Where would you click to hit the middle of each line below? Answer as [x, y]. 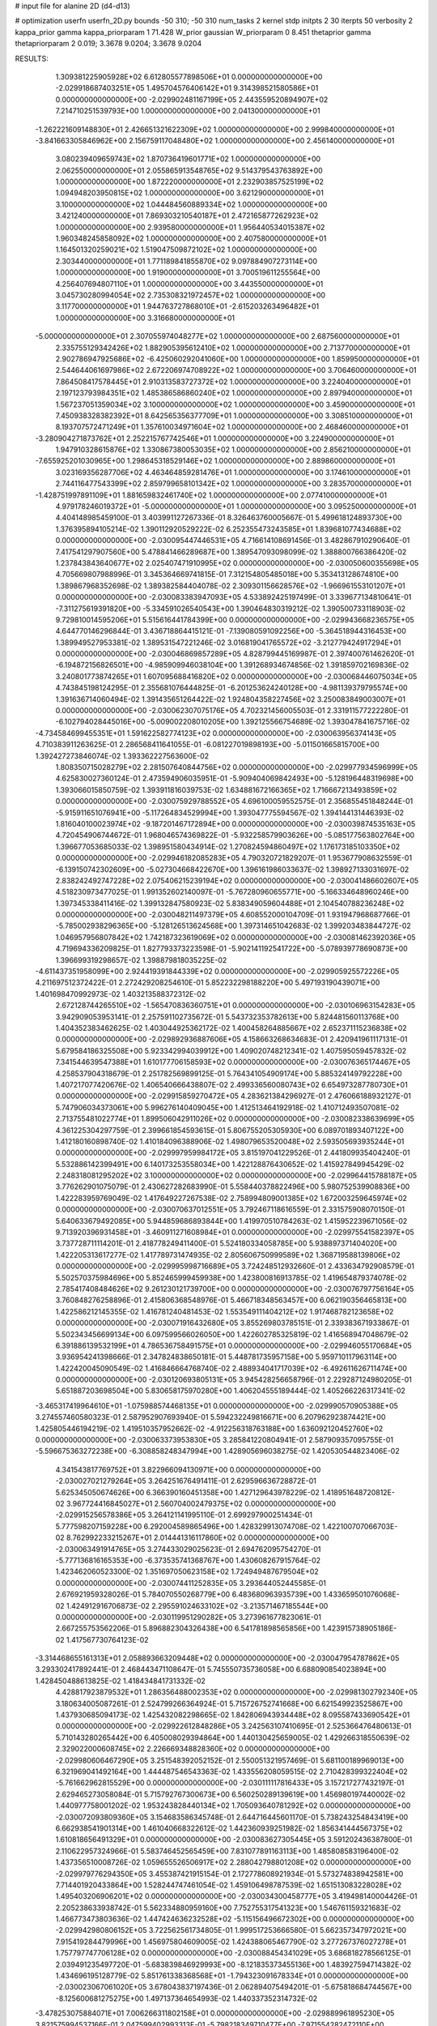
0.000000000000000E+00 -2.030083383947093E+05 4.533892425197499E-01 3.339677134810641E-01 [233, 597]
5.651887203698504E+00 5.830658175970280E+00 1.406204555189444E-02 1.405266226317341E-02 [231, 1391]
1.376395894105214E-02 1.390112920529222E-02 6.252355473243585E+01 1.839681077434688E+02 [228, 529]
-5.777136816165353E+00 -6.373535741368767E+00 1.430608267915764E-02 [188, 1560]
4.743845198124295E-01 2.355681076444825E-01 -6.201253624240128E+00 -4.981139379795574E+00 [231, 688]
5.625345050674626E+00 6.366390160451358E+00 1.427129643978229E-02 [187, 1492]
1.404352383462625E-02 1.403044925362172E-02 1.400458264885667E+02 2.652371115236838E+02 [231, 1028]
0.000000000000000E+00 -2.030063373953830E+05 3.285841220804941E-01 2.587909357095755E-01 [214, 1440]
